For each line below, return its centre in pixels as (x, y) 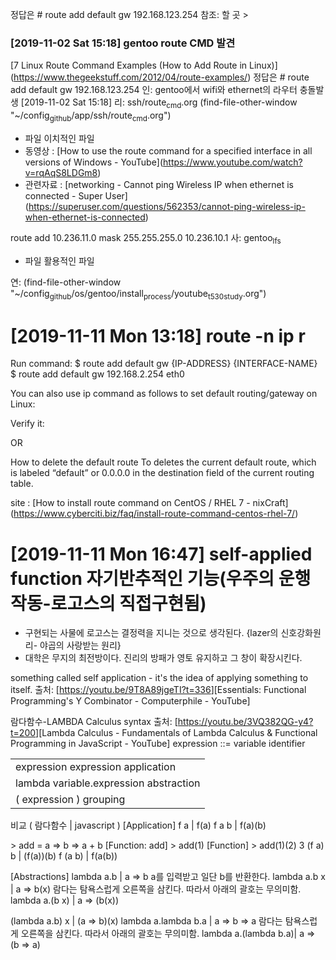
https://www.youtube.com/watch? (233, 162)
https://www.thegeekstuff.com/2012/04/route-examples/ (130, 77)
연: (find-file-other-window (66, 282)
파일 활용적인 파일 (59, 260)
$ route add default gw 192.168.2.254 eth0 (97, 374)
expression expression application (96, 767)
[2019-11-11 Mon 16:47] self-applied (161, 554)
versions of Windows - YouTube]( (94, 162)
